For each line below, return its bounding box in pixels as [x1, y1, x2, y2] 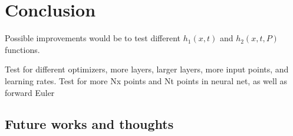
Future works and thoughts [5, 115, 174, 133]
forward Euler [5, 86, 55, 98]
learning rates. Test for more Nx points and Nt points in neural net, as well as [5, 74, 287, 87]
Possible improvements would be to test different [5, 32, 181, 44]
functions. [5, 43, 40, 55]
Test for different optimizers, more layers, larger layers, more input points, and [5, 63, 289, 75]
